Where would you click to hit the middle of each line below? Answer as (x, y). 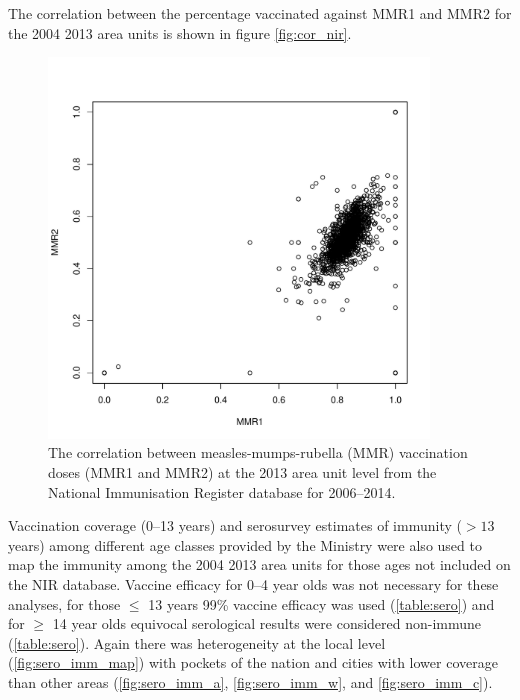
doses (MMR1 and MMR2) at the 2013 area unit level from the (242, 471)
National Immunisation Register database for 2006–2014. (222, 491)
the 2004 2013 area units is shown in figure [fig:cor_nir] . (180, 32)
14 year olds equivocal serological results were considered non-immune (267, 623)
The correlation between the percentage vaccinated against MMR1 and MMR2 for (260, 13)
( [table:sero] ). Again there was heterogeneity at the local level (197, 642)
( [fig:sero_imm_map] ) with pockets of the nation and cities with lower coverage (253, 662)
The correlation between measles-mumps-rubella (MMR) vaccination (258, 452)
